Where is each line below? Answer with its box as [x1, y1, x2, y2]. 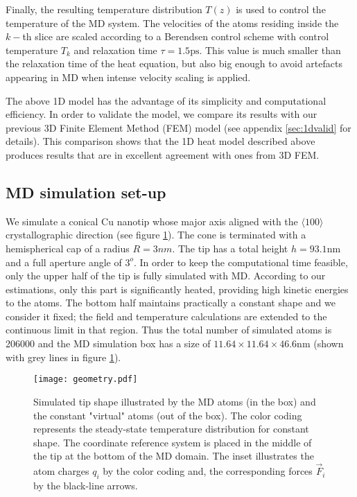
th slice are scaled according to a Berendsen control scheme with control [22, 29, 329, 44]
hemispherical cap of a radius [6, 241, 130, 255]
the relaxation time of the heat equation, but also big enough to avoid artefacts [6, 56, 342, 71]
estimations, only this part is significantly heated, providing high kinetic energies [6, 281, 349, 296]
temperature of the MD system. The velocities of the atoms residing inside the [6, 15, 339, 30]
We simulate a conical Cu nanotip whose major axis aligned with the [6, 213, 298, 228]
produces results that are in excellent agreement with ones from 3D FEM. [6, 147, 320, 162]
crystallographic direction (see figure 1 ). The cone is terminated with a [6, 227, 306, 242]
